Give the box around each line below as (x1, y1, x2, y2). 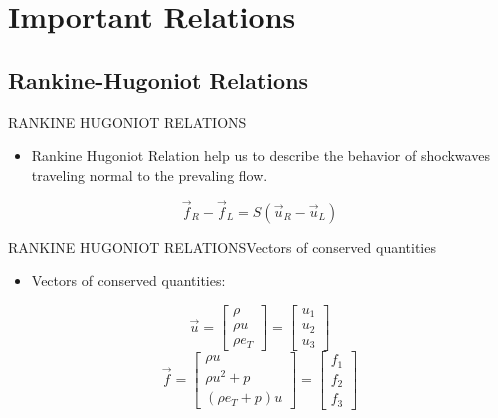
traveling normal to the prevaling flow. (31, 164, 268, 185)
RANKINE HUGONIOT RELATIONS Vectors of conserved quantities (8, 236, 436, 257)
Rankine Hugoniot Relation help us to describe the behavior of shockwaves (31, 145, 490, 166)
